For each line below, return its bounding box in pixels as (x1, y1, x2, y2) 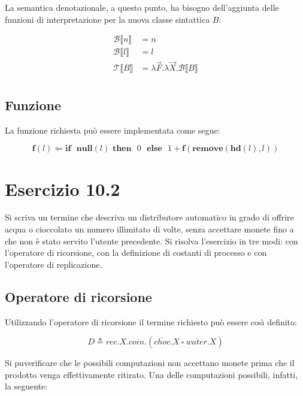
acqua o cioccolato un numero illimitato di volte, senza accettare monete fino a (5, 223, 294, 235)
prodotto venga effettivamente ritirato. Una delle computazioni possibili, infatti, (5, 368, 298, 380)
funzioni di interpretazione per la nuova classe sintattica (5, 13, 210, 25)
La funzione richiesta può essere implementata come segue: (5, 123, 220, 136)
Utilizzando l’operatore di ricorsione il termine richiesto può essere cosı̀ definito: (5, 315, 297, 328)
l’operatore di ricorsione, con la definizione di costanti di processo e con (5, 246, 267, 259)
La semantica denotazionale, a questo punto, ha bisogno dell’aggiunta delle (5, 1, 279, 13)
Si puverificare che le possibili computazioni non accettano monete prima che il (5, 356, 295, 369)
